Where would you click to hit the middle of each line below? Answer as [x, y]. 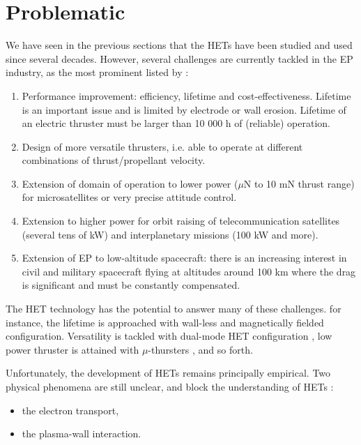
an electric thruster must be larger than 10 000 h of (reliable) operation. [176, 123]
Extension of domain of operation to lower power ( [130, 183]
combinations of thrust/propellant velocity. [114, 160]
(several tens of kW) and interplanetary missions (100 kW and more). [170, 234]
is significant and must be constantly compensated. [131, 285]
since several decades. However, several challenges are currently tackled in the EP [179, 58]
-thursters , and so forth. [200, 349]
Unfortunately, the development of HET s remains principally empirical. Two [168, 373]
